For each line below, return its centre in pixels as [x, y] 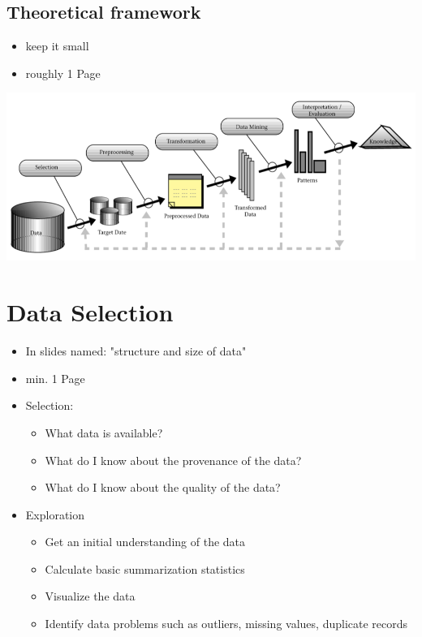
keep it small [57, 46]
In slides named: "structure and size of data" [136, 351]
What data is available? [104, 432]
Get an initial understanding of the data [145, 542]
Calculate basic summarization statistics [145, 568]
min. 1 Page [55, 378]
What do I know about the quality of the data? [163, 487]
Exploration [55, 514]
